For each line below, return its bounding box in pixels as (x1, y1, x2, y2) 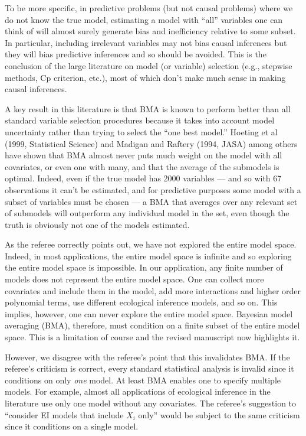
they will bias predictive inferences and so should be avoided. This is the (5, 48, 266, 60)
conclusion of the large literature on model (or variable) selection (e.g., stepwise (5, 59, 292, 71)
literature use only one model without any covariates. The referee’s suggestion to (5, 397, 297, 409)
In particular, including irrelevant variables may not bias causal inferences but (5, 36, 287, 48)
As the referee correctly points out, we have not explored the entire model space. (5, 238, 297, 250)
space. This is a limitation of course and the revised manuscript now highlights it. (5, 331, 300, 343)
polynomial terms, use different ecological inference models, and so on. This (5, 296, 278, 308)
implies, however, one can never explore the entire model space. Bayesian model (5, 307, 293, 320)
